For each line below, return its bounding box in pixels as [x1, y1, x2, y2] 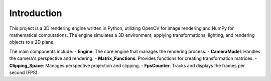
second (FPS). [9, 69, 39, 75]
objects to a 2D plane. [9, 39, 55, 45]
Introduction [9, 8, 62, 19]
